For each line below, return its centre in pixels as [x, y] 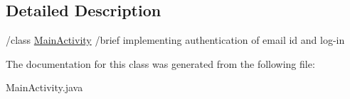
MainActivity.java [44, 87]
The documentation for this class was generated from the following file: [160, 63]
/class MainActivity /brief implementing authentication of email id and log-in [175, 40]
